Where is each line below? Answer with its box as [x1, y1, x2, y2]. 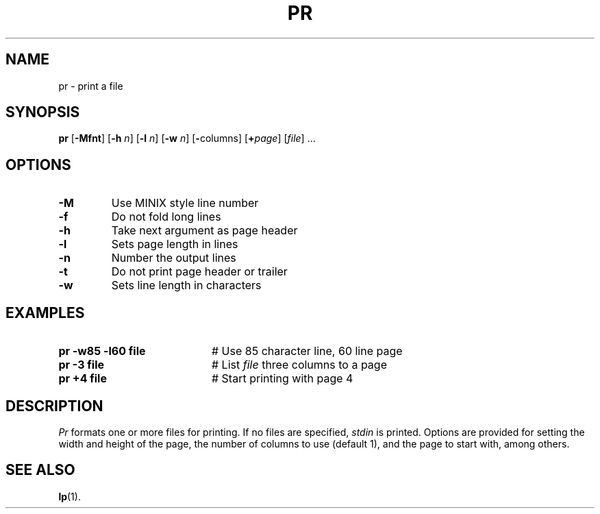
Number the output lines [111, 251, 236, 265]
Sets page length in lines [111, 237, 238, 252]
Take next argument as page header [111, 223, 298, 238]
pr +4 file [58, 371, 107, 386]
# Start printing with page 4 [211, 371, 353, 386]
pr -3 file [58, 358, 104, 372]
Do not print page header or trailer [111, 265, 288, 279]
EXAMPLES [5, 304, 85, 321]
